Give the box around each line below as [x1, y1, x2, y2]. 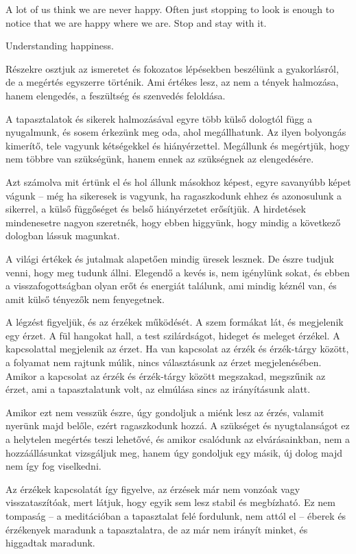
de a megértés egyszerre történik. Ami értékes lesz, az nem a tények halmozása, [5, 75, 339, 89]
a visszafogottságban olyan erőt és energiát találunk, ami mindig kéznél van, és [5, 278, 337, 293]
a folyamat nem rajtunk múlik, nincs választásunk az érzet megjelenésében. [5, 355, 322, 370]
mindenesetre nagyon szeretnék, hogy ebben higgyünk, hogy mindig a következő [5, 215, 341, 229]
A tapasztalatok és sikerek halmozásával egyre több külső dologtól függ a [5, 111, 312, 125]
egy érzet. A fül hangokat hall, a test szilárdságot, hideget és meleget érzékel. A [5, 328, 340, 342]
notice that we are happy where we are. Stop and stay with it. [5, 15, 267, 29]
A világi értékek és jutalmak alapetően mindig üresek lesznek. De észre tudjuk [5, 251, 334, 265]
